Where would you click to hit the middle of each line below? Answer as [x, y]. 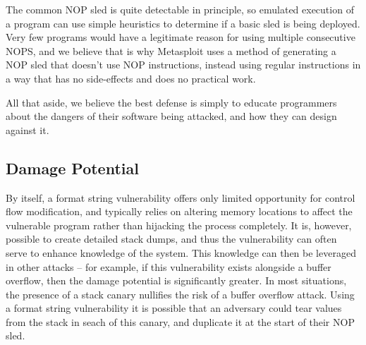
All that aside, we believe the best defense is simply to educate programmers [171, 102]
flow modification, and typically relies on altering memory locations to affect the [179, 211]
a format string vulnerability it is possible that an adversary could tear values [174, 308]
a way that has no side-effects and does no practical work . [131, 78]
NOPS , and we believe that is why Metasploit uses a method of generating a [171, 50]
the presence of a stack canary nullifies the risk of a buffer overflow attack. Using [180, 294]
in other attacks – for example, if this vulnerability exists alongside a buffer [169, 266]
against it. [28, 129]
